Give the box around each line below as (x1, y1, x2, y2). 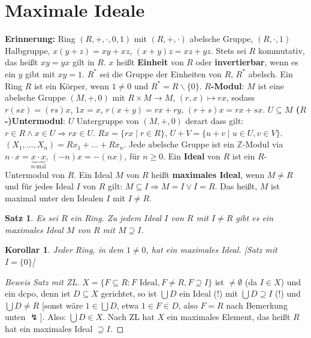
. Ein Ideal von (163, 150, 221, 162)
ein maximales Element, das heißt (167, 310, 291, 323)
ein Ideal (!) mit (179, 287, 238, 300)
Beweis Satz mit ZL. (5, 275, 80, 288)
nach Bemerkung (226, 298, 288, 311)
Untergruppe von (76, 114, 139, 127)
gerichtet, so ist (101, 287, 158, 300)
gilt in (73, 56, 95, 68)
